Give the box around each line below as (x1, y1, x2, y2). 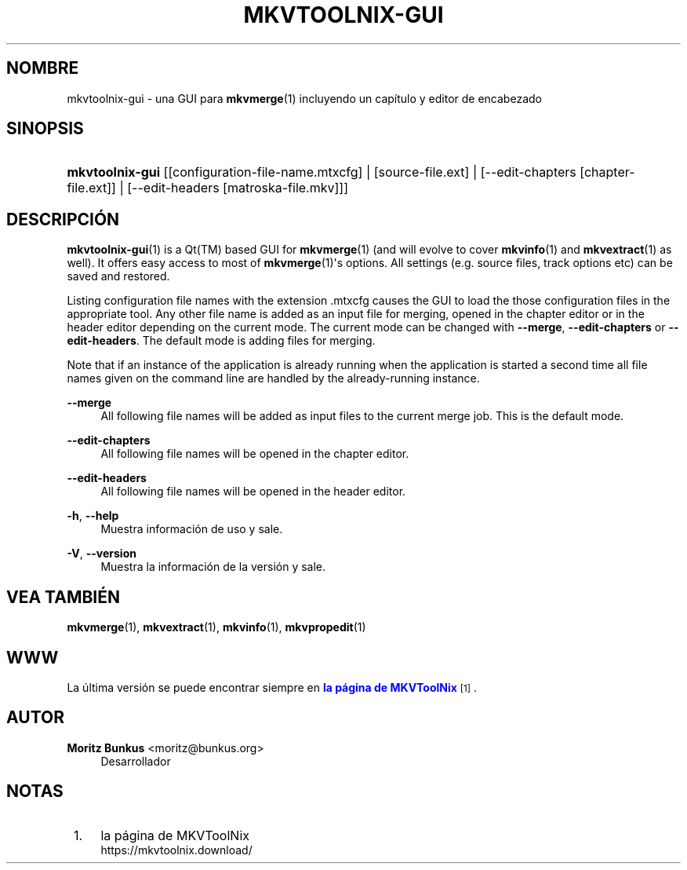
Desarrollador (100, 754, 171, 768)
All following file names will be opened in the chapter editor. (100, 447, 409, 461)
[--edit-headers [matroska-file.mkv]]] (127, 180, 348, 196)
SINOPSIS (6, 119, 84, 139)
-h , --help (67, 509, 119, 523)
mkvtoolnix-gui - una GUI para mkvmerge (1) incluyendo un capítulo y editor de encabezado (67, 91, 542, 105)
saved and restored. (67, 269, 170, 283)
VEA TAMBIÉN (6, 587, 121, 607)
